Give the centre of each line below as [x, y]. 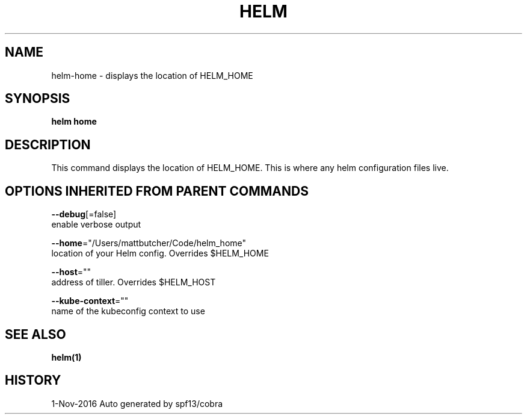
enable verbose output [96, 225]
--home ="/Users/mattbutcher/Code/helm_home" [149, 243]
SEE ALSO [35, 334]
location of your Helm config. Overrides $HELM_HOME [160, 253]
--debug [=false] [84, 214]
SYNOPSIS [38, 99]
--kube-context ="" [90, 301]
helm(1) [66, 357]
